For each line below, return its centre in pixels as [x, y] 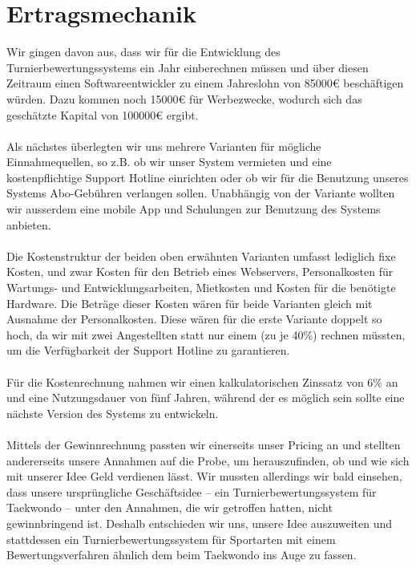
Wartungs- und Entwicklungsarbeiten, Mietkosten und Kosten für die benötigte [201, 288]
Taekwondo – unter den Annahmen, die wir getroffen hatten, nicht [170, 507]
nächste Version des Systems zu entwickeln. [113, 413]
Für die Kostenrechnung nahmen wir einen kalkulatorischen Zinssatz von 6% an [202, 381]
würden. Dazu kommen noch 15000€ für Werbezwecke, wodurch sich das [184, 98]
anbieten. [29, 224]
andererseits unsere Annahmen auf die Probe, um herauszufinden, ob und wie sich [208, 460]
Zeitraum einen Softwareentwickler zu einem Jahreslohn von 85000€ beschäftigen [205, 83]
